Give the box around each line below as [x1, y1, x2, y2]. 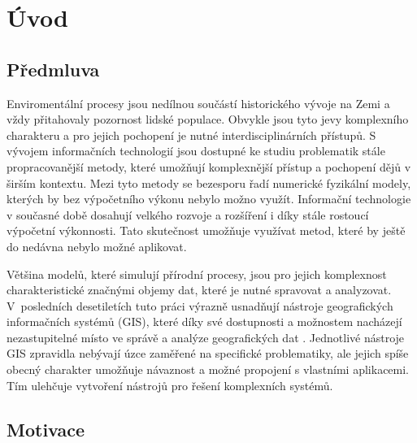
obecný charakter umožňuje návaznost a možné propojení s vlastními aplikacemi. [7, 361, 410, 378]
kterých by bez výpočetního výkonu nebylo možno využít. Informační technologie [7, 190, 411, 207]
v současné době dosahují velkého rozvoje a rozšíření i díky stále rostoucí [7, 206, 369, 223]
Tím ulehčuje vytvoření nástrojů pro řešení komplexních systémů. [7, 376, 333, 393]
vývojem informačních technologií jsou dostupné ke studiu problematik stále [7, 142, 385, 159]
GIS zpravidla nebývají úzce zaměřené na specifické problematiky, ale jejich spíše [7, 345, 409, 362]
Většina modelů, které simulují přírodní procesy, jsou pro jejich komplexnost [7, 265, 387, 282]
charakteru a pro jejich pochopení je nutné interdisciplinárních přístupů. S [7, 126, 376, 143]
